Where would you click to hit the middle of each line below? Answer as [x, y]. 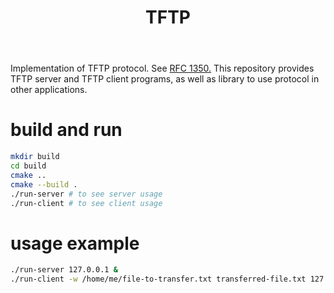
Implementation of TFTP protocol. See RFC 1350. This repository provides [162, 68]
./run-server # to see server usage [86, 194]
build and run [66, 130]
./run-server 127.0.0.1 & [64, 270]
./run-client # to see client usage [86, 203]
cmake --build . [44, 184]
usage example [75, 243]
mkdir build [35, 157]
